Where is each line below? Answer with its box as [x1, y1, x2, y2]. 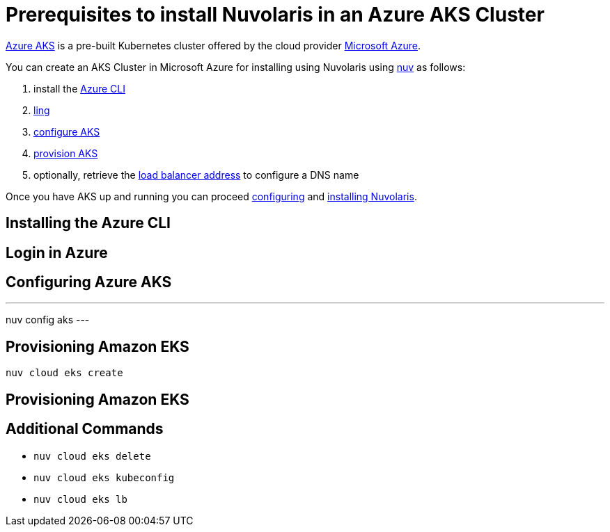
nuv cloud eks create [6, 367, 123, 379]
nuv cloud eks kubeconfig [33, 471, 175, 483]
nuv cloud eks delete [33, 450, 151, 462]
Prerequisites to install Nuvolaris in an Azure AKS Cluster [6, 3, 545, 26]
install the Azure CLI [33, 82, 125, 95]
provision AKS [33, 147, 98, 159]
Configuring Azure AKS [6, 273, 172, 291]
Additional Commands [6, 420, 164, 438]
